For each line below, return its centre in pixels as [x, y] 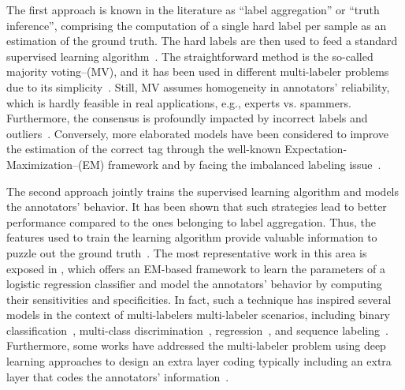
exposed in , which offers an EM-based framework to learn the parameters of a [196, 268]
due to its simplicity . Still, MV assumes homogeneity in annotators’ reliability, [198, 86]
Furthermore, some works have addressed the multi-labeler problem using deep [196, 345]
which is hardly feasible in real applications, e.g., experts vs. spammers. [179, 102]
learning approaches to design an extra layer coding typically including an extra [199, 361]
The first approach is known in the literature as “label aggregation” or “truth [193, 9]
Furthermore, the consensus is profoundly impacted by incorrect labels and [187, 118]
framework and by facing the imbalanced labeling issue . [244, 164]
